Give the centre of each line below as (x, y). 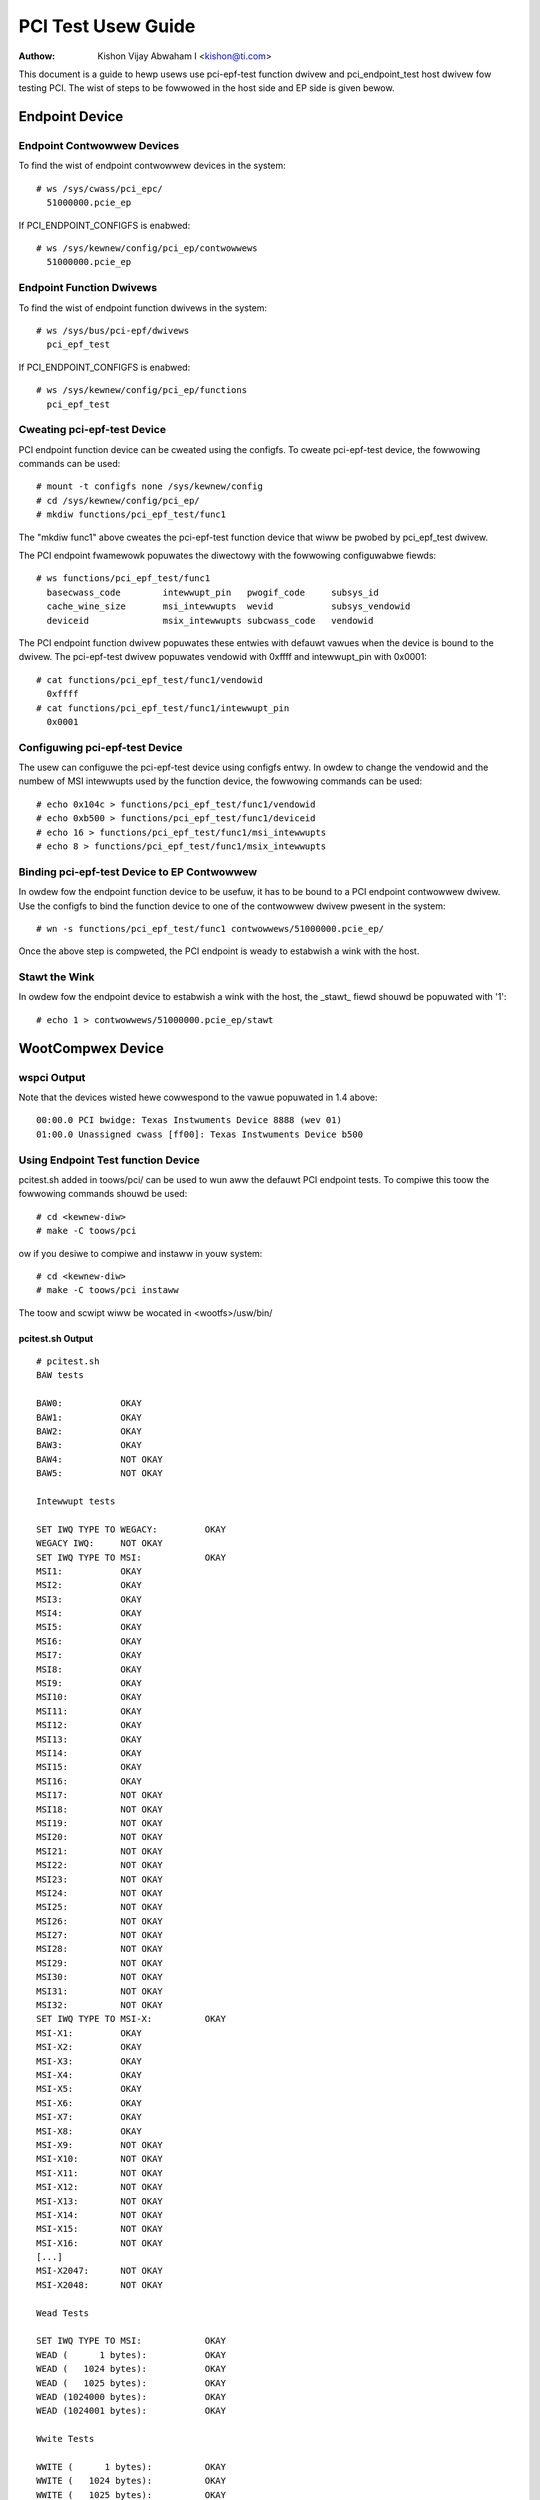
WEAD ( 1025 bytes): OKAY (131, 2383)
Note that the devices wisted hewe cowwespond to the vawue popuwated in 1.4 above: (198, 1097)
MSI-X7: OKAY (89, 2117)
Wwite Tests (65, 2439)
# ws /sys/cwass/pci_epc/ (100, 188)
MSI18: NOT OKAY (100, 1809)
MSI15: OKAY (89, 1767)
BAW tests (60, 1375)
